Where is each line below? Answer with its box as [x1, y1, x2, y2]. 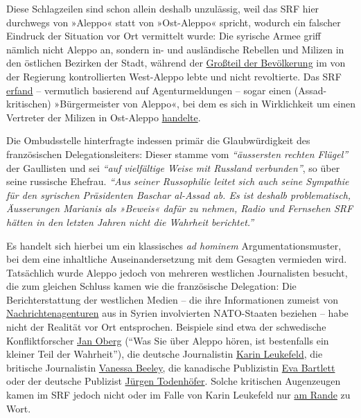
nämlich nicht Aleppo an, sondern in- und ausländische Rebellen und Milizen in [6, 42, 344, 56]
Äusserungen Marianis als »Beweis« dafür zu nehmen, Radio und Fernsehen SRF [6, 201, 353, 216]
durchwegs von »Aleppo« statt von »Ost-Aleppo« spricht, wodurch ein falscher [6, 15, 341, 29]
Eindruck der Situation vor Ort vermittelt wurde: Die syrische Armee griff [6, 28, 321, 43]
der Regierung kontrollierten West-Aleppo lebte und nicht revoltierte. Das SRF [6, 69, 342, 83]
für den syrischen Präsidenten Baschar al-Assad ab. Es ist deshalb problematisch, [6, 187, 351, 202]
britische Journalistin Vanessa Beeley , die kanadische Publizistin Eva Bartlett [6, 360, 335, 374]
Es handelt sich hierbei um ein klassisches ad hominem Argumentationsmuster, [6, 238, 342, 252]
